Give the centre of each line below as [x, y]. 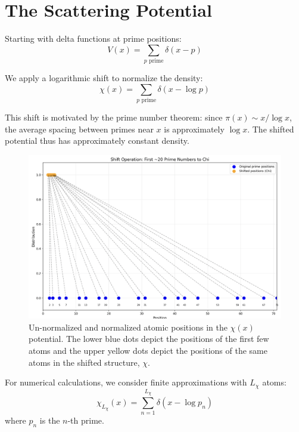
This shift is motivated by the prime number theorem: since [114, 117]
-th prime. [86, 420]
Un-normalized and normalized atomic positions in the [128, 327]
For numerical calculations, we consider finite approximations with [126, 382]
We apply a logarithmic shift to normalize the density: [104, 78]
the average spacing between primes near [79, 129]
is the [50, 420]
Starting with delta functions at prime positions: [93, 38]
